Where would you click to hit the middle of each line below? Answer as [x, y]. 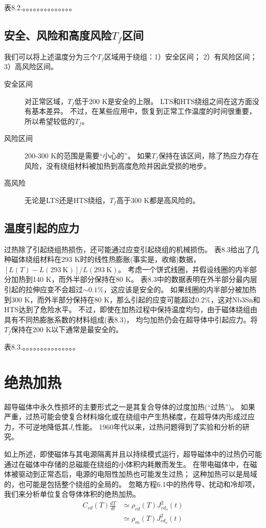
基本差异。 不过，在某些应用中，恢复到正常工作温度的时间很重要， [144, 111]
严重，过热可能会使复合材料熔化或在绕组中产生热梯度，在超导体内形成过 [126, 417]
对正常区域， [46, 101]
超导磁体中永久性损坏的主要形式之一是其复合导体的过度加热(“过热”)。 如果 [130, 406]
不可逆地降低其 [43, 426]
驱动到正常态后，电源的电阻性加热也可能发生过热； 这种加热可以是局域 [138, 474]
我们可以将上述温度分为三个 [51, 56]
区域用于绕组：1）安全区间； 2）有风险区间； [181, 56]
